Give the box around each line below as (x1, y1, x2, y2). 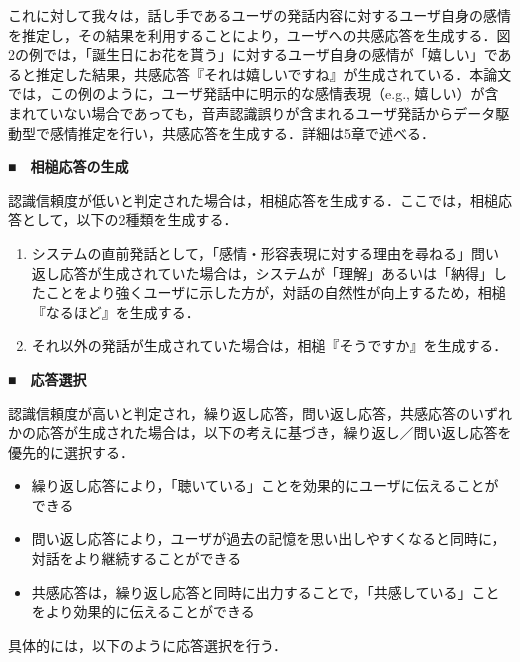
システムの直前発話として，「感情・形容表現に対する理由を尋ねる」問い (31, 242, 499, 263)
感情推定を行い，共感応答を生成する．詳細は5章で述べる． (49, 122, 435, 143)
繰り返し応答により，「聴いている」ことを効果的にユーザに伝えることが (31, 475, 499, 496)
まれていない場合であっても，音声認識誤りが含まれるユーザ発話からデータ (8, 102, 496, 123)
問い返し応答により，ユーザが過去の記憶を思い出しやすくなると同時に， (31, 528, 506, 549)
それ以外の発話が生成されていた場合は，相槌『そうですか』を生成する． (31, 335, 508, 356)
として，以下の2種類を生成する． (21, 209, 238, 230)
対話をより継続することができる (31, 548, 242, 569)
